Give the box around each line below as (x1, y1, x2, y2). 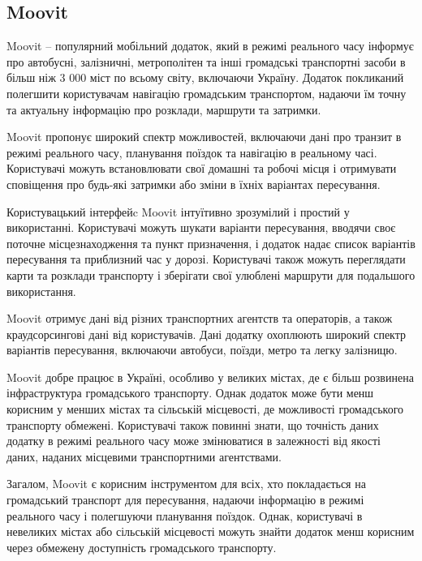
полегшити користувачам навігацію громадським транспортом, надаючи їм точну (6, 84, 407, 101)
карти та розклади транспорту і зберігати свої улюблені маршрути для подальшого (6, 266, 416, 283)
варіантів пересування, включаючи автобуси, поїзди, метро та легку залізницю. (6, 341, 398, 358)
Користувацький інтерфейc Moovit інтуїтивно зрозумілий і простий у (6, 203, 350, 220)
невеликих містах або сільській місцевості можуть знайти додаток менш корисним (6, 523, 415, 540)
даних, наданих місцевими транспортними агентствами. (6, 448, 282, 465)
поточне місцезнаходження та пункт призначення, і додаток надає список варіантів (6, 234, 416, 251)
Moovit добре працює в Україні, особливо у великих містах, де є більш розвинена (6, 368, 414, 385)
